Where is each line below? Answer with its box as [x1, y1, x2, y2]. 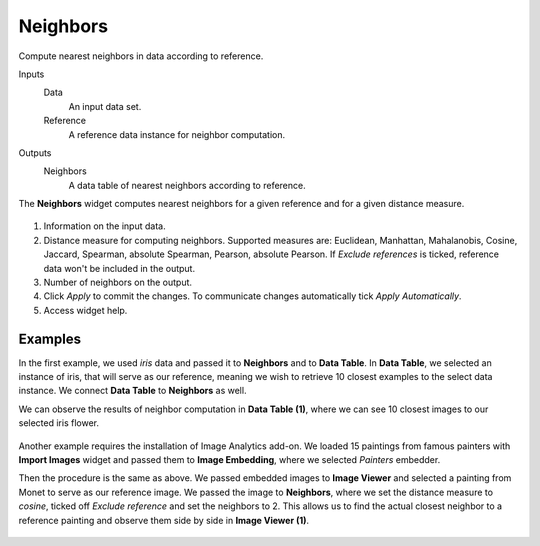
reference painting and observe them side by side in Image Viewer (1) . [18, 514, 310, 526]
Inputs [18, 68, 45, 80]
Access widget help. [43, 304, 128, 316]
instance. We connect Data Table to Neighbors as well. [18, 385, 247, 397]
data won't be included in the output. [43, 262, 195, 274]
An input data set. [68, 100, 142, 112]
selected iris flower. [18, 417, 100, 429]
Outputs [18, 146, 52, 159]
